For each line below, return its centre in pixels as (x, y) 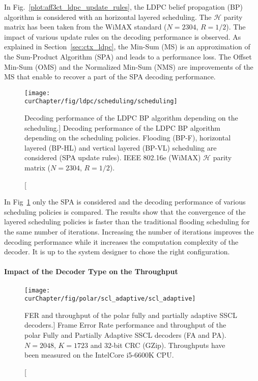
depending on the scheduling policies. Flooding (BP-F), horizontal (128, 138)
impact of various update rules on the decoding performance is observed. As (123, 36)
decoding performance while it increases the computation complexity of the (121, 241)
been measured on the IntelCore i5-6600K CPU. (99, 355)
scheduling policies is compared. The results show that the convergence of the (125, 211)
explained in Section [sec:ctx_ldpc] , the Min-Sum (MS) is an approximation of (127, 47)
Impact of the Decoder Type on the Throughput (91, 271)
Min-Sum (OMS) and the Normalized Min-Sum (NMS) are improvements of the (129, 66)
